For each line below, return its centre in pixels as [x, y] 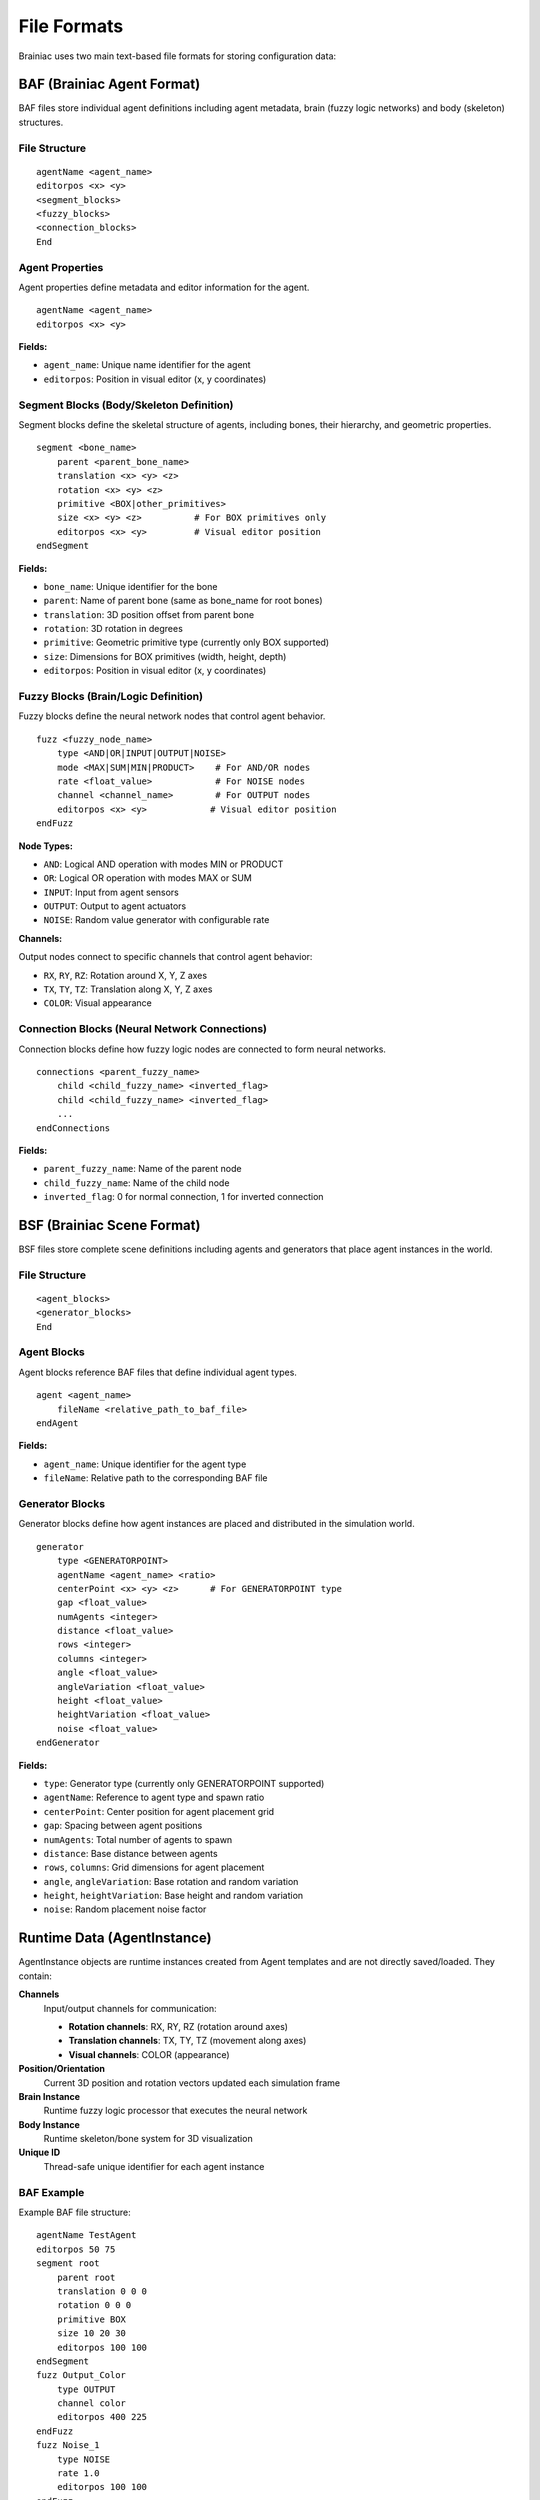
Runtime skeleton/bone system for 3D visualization [148, 2139]
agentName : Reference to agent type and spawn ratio [154, 1797]
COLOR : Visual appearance [97, 1003]
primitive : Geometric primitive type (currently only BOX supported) [186, 642]
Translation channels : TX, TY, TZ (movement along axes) [187, 2041]
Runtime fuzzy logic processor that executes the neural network [175, 2111]
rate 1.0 [78, 2473]
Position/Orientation [61, 2069]
